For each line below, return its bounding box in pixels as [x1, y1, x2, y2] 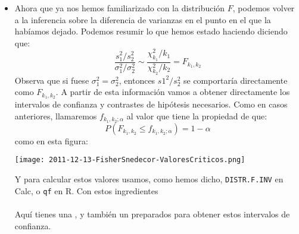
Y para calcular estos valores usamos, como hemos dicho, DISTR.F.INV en [14, 173, 284, 185]
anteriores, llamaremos [14, 109, 97, 122]
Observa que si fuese [14, 74, 89, 86]
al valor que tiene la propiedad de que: [126, 109, 267, 122]
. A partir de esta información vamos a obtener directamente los [55, 86, 290, 98]
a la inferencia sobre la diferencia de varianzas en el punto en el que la [14, 13, 271, 26]
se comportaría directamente [183, 74, 288, 86]
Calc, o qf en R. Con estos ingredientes [14, 184, 158, 197]
